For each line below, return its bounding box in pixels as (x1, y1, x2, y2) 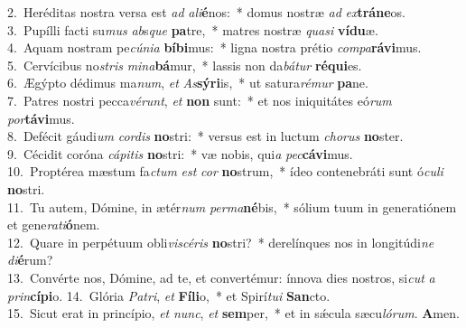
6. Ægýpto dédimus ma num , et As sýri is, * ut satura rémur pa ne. (7, 73, 368, 92)
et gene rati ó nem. (7, 215, 100, 234)
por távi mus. (7, 108, 75, 127)
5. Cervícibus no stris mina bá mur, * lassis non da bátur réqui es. (7, 55, 362, 74)
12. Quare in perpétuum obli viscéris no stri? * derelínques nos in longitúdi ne (7, 232, 434, 251)
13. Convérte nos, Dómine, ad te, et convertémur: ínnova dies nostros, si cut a (7, 267, 435, 286)
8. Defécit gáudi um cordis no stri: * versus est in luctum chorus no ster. (7, 127, 404, 145)
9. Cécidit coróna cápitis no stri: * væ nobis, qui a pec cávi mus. (7, 144, 353, 163)
